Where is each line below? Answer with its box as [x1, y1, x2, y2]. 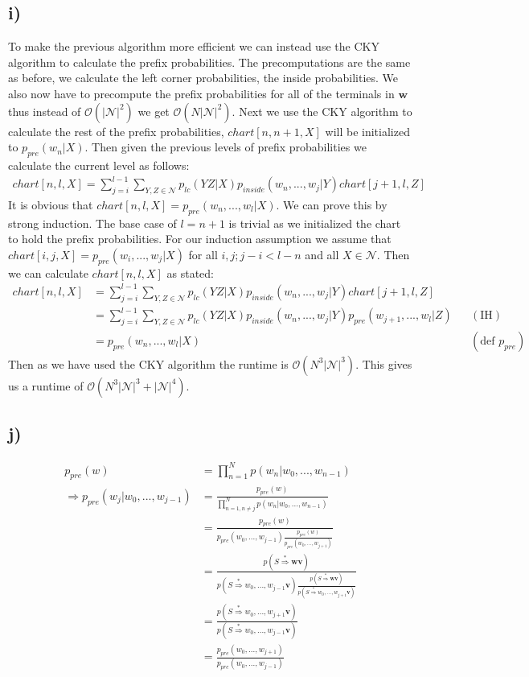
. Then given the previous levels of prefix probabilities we [84, 138, 367, 155]
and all [305, 246, 339, 262]
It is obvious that [8, 196, 93, 213]
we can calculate [8, 264, 88, 281]
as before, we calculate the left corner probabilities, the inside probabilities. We [8, 69, 399, 86]
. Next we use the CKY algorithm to [232, 102, 412, 119]
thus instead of [8, 102, 81, 119]
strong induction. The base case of [8, 214, 177, 231]
